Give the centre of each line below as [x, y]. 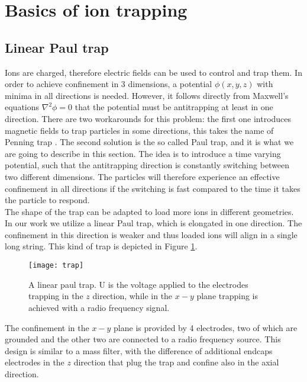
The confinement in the [47, 327]
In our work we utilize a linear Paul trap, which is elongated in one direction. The [153, 223]
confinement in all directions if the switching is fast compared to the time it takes [153, 188]
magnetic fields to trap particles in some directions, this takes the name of [139, 130]
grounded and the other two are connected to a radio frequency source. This [143, 339]
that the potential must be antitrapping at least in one [174, 107]
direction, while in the [133, 296]
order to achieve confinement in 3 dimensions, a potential [109, 84]
